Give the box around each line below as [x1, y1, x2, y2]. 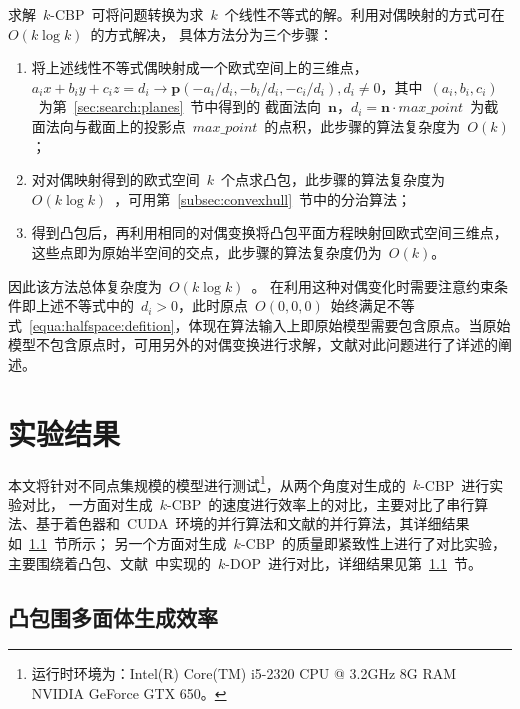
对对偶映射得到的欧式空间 [31, 169, 200, 190]
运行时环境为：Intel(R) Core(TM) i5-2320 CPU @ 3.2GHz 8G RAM [31, 663, 457, 684]
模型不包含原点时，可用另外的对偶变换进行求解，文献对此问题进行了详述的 [8, 334, 498, 355]
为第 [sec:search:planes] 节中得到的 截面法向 [38, 96, 322, 117]
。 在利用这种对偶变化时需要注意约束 [251, 275, 495, 296]
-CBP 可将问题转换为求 [50, 4, 204, 24]
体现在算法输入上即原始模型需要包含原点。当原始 [188, 314, 511, 335]
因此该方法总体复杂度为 [8, 275, 162, 296]
